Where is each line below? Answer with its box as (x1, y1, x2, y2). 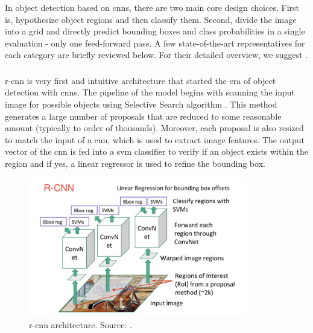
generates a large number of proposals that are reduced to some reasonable (5, 109, 282, 122)
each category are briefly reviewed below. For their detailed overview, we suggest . (5, 48, 308, 61)
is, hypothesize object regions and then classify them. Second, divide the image (5, 13, 297, 25)
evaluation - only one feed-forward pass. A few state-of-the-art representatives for (5, 36, 305, 49)
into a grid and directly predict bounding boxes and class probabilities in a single (5, 25, 305, 37)
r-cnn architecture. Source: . (29, 318, 132, 331)
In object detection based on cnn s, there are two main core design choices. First (5, 1, 299, 13)
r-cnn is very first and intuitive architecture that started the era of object (5, 74, 276, 86)
